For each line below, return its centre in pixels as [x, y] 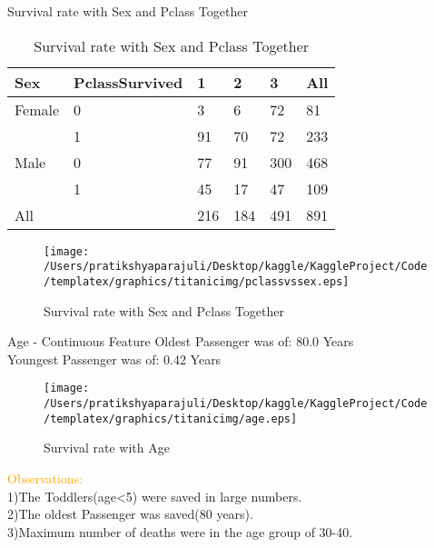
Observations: [45, 478]
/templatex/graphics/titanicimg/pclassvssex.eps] [197, 281]
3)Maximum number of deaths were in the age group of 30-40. [180, 531]
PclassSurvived [128, 82]
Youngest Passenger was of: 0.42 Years [114, 359]
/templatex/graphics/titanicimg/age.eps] [171, 418]
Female [37, 109]
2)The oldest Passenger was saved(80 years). [130, 514]
